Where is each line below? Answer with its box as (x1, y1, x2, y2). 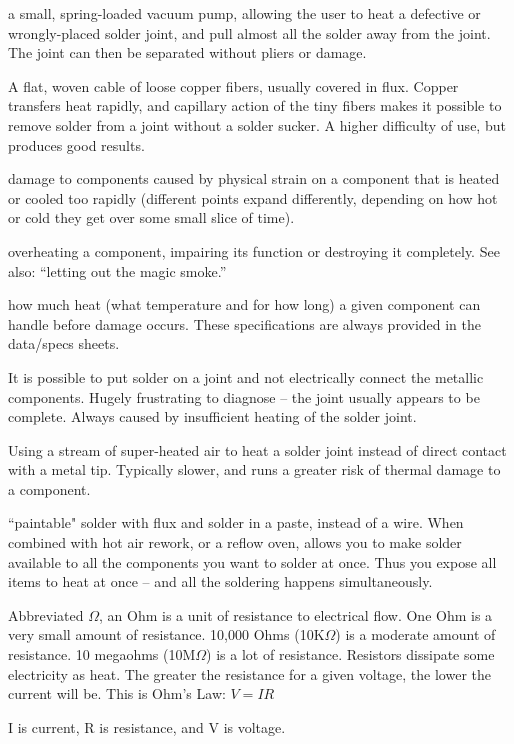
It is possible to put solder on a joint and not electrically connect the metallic (8, 366, 484, 387)
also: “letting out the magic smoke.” (8, 260, 227, 281)
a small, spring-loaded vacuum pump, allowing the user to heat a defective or (8, 3, 481, 23)
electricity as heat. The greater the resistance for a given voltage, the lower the (8, 663, 491, 684)
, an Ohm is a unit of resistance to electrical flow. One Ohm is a (98, 604, 493, 625)
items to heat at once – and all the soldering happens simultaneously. (8, 571, 433, 592)
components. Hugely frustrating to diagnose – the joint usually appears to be (8, 386, 480, 407)
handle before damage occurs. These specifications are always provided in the (8, 313, 482, 334)
